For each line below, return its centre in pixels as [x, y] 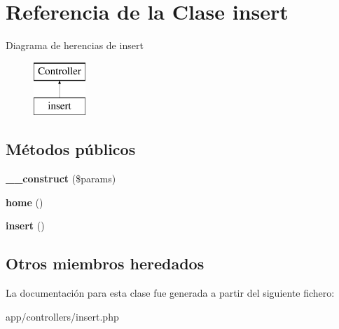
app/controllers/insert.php [62, 316]
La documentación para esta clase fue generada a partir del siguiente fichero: [170, 293]
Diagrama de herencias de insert [75, 45]
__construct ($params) [61, 179]
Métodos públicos [71, 149]
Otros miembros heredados [105, 263]
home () [25, 202]
